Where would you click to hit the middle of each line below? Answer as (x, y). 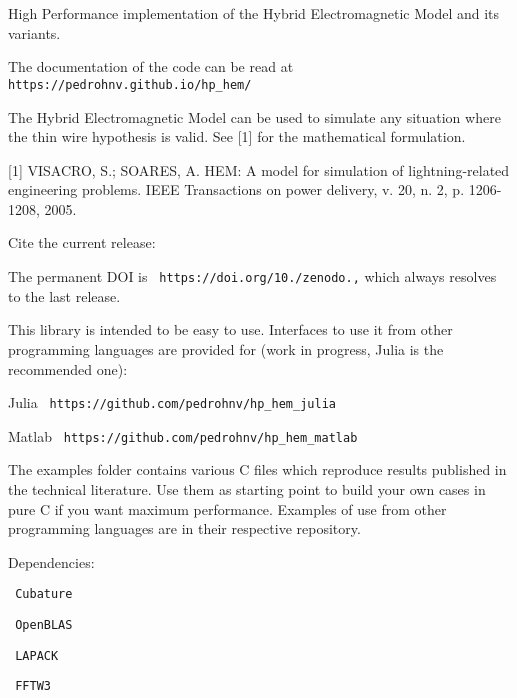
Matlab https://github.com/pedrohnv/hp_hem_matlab (183, 435)
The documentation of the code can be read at (151, 66)
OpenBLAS (44, 625)
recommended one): (68, 368)
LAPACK (37, 655)
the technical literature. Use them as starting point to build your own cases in (247, 489)
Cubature (44, 594)
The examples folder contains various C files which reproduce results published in (257, 469)
